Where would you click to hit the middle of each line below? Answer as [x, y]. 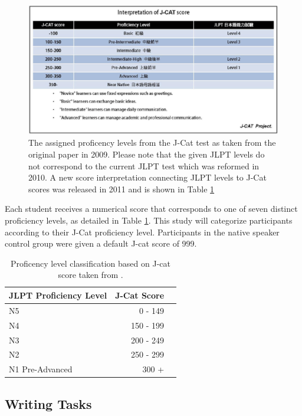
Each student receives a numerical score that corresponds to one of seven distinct [151, 209]
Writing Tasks [48, 403]
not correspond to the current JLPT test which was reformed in [144, 166]
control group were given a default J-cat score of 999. [101, 243]
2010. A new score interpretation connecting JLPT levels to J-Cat [147, 177]
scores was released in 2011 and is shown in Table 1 [122, 189]
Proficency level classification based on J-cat [91, 263]
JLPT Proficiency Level [58, 295]
